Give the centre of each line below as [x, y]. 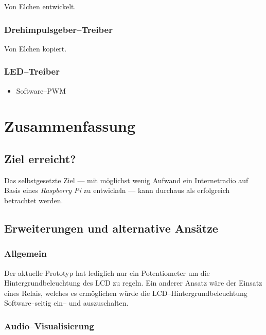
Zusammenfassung [70, 126]
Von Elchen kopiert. [36, 48]
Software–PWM [41, 90]
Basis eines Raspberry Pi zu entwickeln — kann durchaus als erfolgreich [117, 190]
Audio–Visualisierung [49, 325]
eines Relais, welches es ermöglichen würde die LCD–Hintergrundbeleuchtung [126, 293]
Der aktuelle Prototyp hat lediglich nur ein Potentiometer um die [107, 272]
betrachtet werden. [34, 200]
